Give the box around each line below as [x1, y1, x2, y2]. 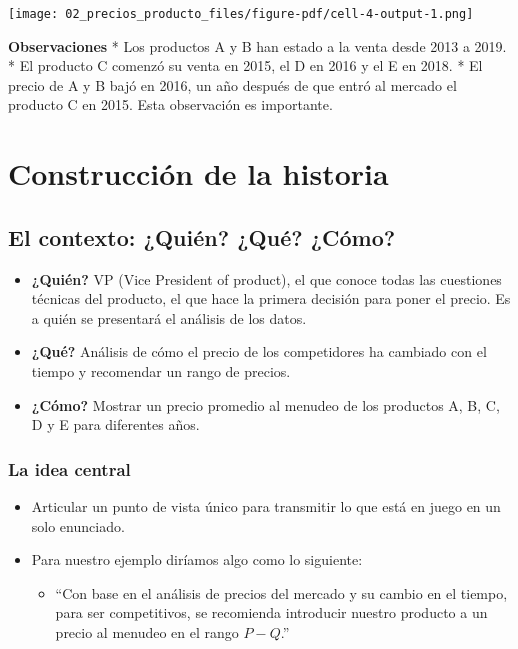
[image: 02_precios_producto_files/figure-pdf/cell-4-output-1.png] [8, 7, 474, 21]
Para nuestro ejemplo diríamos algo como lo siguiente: [31, 549, 363, 570]
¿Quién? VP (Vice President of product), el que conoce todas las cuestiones [31, 268, 502, 289]
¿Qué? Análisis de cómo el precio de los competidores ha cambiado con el [31, 341, 487, 362]
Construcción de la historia [8, 153, 389, 194]
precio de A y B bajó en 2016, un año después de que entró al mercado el [8, 74, 457, 95]
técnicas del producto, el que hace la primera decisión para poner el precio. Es [31, 288, 511, 309]
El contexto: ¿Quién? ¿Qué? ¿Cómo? [8, 221, 396, 252]
